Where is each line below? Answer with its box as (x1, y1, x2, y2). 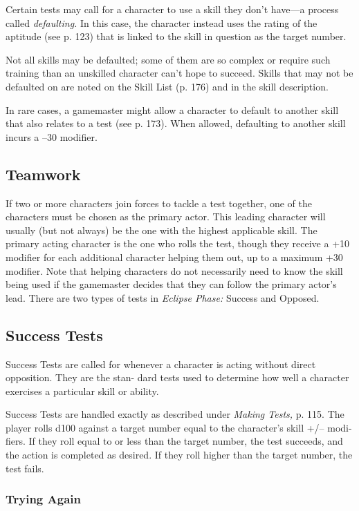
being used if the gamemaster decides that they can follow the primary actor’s (6, 277, 337, 291)
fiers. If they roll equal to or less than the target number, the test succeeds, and (6, 434, 343, 448)
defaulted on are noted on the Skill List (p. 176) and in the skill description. (6, 79, 329, 93)
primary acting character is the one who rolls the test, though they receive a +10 (6, 236, 350, 251)
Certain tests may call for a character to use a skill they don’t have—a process (6, 2, 339, 16)
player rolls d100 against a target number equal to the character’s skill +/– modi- (6, 420, 352, 434)
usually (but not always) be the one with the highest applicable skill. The (6, 222, 317, 237)
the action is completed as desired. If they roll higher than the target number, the (6, 447, 353, 462)
